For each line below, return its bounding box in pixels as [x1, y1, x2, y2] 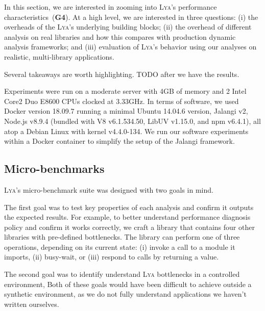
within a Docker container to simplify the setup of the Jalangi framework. [4, 136, 235, 146]
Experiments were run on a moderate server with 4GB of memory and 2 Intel [4, 86, 247, 96]
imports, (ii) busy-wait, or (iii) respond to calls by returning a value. [4, 251, 219, 262]
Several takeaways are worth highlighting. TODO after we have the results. [4, 68, 239, 79]
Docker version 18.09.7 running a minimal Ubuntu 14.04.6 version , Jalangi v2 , [4, 106, 248, 116]
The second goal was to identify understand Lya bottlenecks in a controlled [4, 269, 240, 279]
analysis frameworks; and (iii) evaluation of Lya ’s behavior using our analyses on [4, 41, 257, 52]
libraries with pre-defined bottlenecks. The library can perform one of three [4, 231, 240, 242]
